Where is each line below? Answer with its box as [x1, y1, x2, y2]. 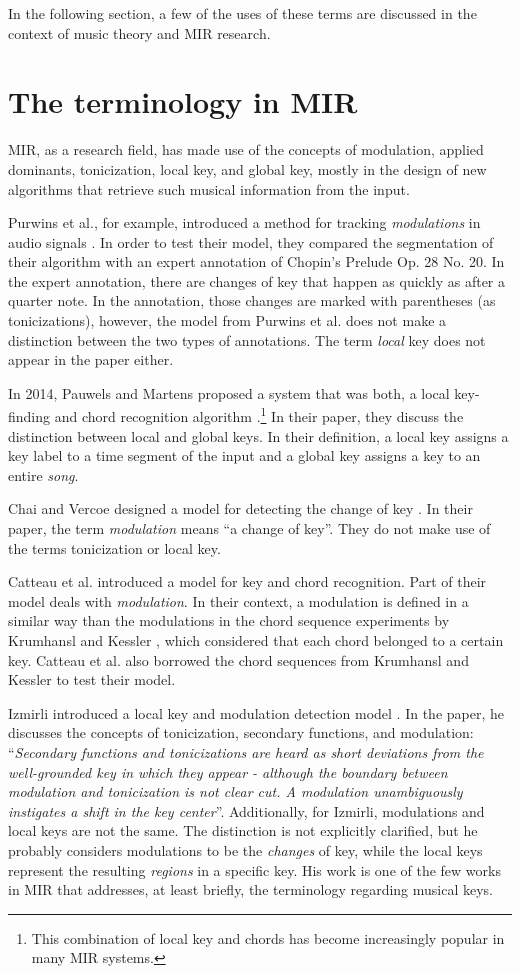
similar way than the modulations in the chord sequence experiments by [8, 610, 450, 631]
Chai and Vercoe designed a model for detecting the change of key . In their [8, 498, 473, 519]
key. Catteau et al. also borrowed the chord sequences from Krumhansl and [8, 649, 469, 670]
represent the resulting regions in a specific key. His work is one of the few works [8, 859, 501, 880]
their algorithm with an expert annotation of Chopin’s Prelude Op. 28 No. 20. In [8, 251, 505, 272]
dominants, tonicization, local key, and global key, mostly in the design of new [8, 158, 487, 179]
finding [8, 406, 51, 427]
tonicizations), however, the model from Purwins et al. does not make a [8, 310, 447, 331]
